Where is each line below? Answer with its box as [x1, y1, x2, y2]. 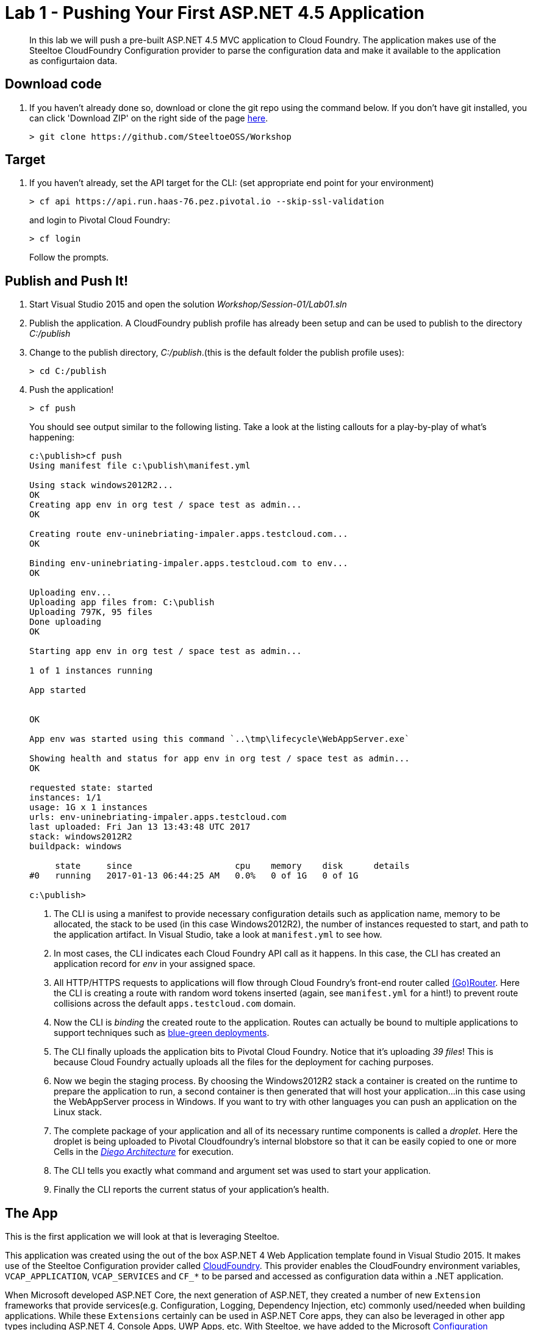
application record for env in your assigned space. [54, 958, 256, 969]
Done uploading [29, 617, 102, 627]
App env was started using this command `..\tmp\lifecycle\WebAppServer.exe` [29, 734, 410, 744]
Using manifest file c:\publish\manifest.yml [29, 461, 251, 471]
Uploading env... [29, 588, 112, 598]
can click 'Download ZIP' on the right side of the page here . [29, 112, 268, 123]
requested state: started [29, 783, 153, 793]
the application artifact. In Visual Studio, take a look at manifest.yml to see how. [54, 929, 382, 940]
